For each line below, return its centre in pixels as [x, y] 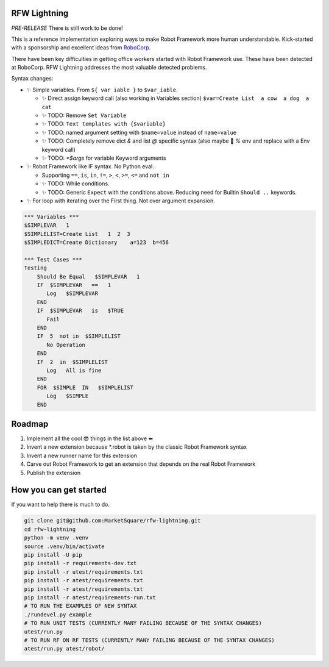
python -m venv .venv [56, 538]
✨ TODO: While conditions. [76, 184]
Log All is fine [74, 370]
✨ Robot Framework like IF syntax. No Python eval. [90, 166]
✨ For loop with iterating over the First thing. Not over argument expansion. [121, 201]
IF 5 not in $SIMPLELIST [79, 336]
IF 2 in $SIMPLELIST [72, 362]
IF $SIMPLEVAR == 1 [74, 285]
